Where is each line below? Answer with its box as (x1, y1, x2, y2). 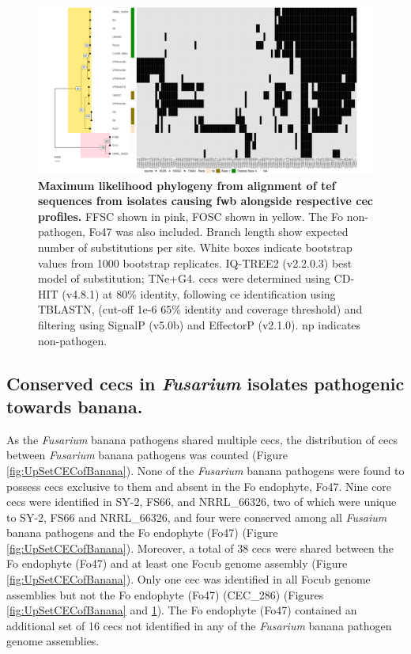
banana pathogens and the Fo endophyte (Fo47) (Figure (6, 524, 278, 541)
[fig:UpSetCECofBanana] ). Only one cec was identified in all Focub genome (6, 571, 371, 587)
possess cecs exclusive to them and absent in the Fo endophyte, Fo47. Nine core (6, 477, 392, 494)
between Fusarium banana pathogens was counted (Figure (6, 447, 288, 463)
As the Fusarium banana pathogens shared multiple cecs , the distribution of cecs (6, 431, 398, 447)
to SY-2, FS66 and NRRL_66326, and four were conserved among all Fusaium (6, 508, 387, 525)
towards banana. (6, 394, 143, 418)
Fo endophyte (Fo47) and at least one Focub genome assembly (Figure (6, 555, 348, 572)
